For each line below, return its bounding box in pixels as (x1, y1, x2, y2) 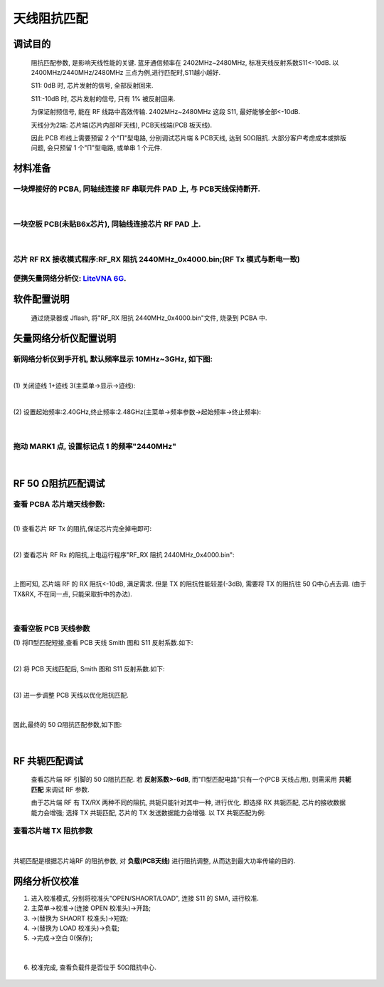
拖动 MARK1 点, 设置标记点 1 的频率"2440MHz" (13, 442, 177, 452)
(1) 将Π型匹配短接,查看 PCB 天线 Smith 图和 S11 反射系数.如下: (13, 639, 193, 647)
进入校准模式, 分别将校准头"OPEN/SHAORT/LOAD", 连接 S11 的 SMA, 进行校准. (31, 894, 260, 902)
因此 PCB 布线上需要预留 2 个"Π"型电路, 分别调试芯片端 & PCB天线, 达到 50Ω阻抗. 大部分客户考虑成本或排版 (31, 133, 347, 142)
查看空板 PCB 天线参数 (13, 624, 90, 634)
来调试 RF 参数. (45, 785, 90, 794)
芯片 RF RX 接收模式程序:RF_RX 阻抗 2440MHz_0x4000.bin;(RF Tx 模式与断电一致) (13, 254, 300, 264)
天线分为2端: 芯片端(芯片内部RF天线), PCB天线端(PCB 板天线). (31, 120, 213, 129)
